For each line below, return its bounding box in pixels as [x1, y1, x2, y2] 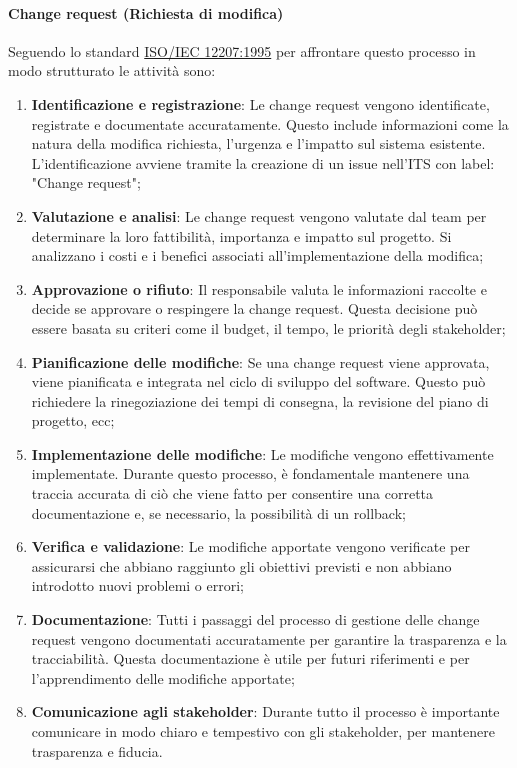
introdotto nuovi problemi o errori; [31, 575, 244, 596]
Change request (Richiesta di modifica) [8, 2, 284, 23]
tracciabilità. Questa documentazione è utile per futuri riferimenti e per [31, 648, 470, 669]
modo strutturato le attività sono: [8, 60, 216, 81]
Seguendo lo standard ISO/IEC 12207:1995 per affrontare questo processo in [8, 40, 476, 61]
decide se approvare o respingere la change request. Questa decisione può [31, 298, 478, 319]
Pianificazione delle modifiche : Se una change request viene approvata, [31, 351, 490, 372]
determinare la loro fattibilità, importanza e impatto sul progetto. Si [31, 225, 452, 246]
